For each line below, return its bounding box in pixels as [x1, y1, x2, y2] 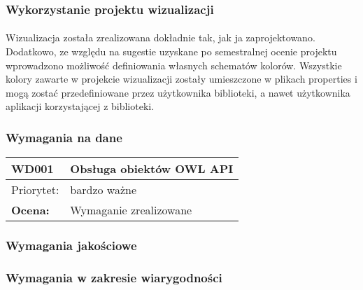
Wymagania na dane [6, 128, 122, 146]
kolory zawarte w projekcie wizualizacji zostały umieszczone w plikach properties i [6, 71, 357, 86]
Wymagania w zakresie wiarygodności [6, 268, 222, 286]
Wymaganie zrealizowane [70, 202, 192, 219]
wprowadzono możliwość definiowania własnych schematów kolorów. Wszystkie [6, 57, 342, 72]
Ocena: [11, 202, 50, 219]
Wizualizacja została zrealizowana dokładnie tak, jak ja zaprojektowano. [6, 30, 315, 45]
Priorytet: [11, 181, 59, 198]
